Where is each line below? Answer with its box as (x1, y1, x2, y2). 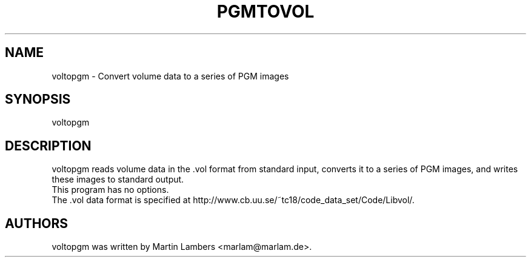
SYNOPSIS (5, 92, 71, 107)
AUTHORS (5, 215, 68, 231)
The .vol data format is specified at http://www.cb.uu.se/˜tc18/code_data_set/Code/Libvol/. (52, 195, 415, 206)
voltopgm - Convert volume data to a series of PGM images (52, 70, 289, 81)
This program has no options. (52, 184, 169, 195)
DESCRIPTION (5, 138, 92, 153)
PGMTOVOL (216, 1, 315, 22)
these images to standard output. (52, 174, 184, 185)
